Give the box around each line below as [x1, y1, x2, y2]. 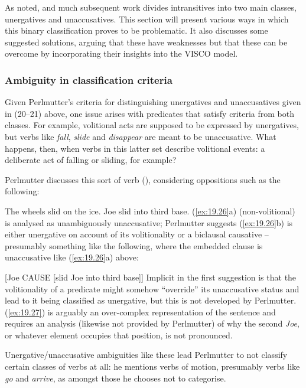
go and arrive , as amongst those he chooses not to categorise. [5, 371, 226, 384]
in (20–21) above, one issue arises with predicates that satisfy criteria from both [5, 107, 294, 119]
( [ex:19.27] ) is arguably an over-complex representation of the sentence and [5, 305, 276, 318]
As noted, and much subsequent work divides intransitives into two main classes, [5, 1, 297, 13]
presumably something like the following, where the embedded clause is [5, 239, 263, 252]
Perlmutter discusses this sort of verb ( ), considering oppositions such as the [5, 173, 281, 185]
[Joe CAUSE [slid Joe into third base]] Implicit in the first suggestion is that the [5, 270, 297, 283]
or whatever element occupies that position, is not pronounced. [5, 328, 233, 341]
